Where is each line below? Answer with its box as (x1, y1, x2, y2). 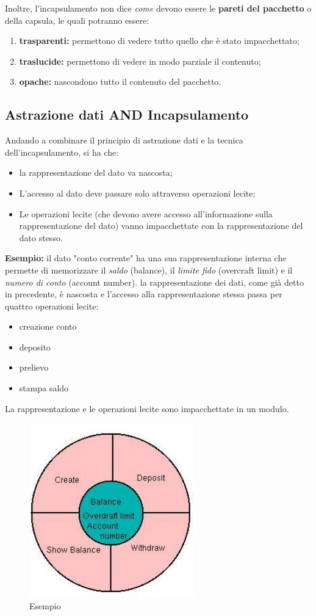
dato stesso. (19, 231, 63, 244)
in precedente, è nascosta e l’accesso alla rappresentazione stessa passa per (5, 288, 282, 300)
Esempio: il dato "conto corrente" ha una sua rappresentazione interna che (5, 252, 287, 264)
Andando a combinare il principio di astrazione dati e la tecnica (5, 134, 243, 147)
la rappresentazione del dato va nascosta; (19, 166, 173, 179)
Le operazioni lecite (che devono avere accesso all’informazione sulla (19, 207, 273, 220)
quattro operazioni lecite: (5, 299, 99, 312)
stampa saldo (19, 382, 69, 394)
